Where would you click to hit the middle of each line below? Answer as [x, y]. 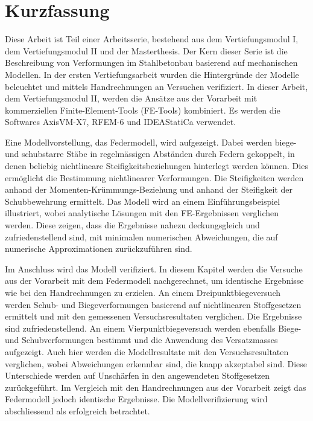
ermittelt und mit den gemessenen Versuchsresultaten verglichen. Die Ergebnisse [153, 316]
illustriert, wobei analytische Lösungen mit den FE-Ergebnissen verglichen [142, 213]
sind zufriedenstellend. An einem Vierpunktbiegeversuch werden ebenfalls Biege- [153, 328]
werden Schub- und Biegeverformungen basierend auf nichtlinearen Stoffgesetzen [153, 304]
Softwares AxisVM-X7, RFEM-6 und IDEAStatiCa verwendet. [121, 122]
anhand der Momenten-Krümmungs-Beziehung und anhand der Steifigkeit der [149, 189]
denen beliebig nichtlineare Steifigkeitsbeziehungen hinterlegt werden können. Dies [156, 166]
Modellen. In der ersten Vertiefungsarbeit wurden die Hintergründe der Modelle [152, 74]
